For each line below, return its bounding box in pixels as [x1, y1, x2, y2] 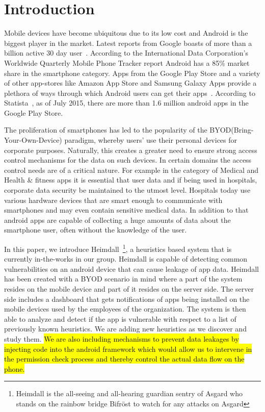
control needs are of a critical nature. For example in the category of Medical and [4, 164, 259, 175]
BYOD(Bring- [209, 124, 254, 135]
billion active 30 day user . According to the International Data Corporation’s [4, 47, 248, 58]
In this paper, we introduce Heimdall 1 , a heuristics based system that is [4, 242, 232, 254]
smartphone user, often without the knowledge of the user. [4, 224, 187, 235]
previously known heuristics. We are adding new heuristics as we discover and [4, 323, 247, 334]
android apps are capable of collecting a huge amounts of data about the [4, 214, 231, 225]
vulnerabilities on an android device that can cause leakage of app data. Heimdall [4, 263, 259, 274]
